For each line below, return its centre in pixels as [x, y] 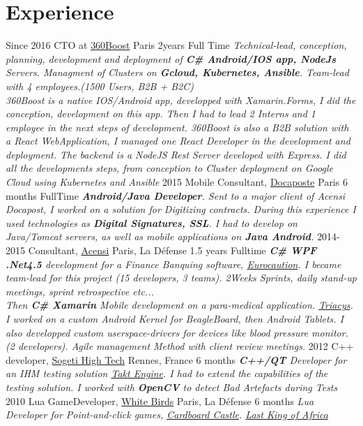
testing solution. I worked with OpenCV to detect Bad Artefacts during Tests [172, 387]
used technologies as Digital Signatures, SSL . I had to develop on [152, 222]
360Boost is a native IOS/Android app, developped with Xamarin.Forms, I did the [181, 100]
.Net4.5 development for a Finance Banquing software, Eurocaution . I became [173, 264]
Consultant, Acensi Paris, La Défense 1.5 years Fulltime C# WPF [172, 250]
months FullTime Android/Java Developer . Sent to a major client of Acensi [176, 195]
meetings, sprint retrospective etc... [80, 291]
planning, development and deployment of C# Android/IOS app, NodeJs [171, 58]
